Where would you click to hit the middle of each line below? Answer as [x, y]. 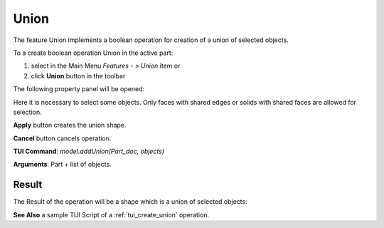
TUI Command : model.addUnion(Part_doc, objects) [89, 151]
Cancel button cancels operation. [62, 138]
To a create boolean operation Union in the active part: [93, 53]
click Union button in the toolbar [78, 76]
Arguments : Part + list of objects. [62, 165]
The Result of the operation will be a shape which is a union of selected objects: [130, 202]
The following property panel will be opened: [79, 89]
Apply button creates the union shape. [70, 125]
